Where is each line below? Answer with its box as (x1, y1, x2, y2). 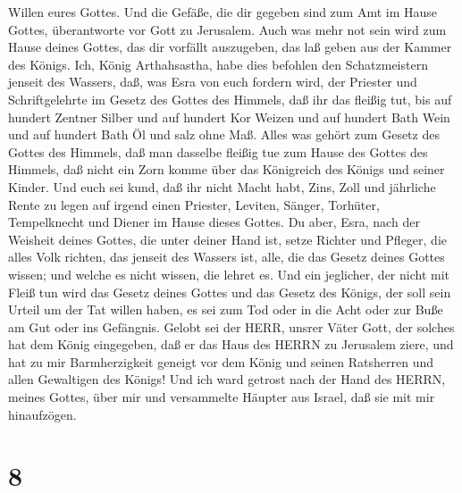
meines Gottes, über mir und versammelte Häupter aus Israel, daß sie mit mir (8, 388, 435, 406)
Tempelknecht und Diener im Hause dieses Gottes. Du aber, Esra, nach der (8, 213, 420, 231)
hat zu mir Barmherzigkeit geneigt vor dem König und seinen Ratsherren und (8, 352, 433, 371)
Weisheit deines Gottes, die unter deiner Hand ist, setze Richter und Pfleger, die (8, 230, 448, 248)
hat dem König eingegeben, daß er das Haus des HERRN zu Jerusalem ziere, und (8, 335, 454, 354)
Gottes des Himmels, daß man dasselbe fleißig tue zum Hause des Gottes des (8, 142, 428, 161)
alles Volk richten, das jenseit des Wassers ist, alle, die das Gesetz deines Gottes (8, 247, 445, 266)
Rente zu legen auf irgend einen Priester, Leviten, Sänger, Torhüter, (8, 195, 380, 213)
